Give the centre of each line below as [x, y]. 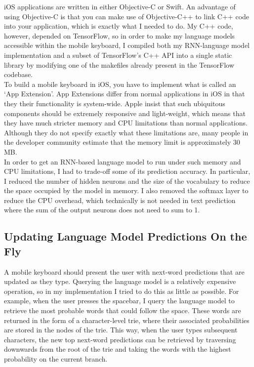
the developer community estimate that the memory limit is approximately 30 [122, 142]
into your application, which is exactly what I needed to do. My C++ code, [119, 26]
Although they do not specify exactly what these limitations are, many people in [126, 132]
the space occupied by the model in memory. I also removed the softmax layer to [126, 190]
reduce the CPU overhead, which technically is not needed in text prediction [120, 200]
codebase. [19, 74]
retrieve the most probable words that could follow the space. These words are [123, 310]
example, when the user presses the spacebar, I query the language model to [119, 301]
